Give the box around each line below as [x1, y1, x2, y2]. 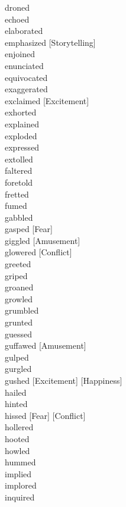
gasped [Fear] [5, 223, 53, 235]
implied [5, 467, 32, 480]
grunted [5, 316, 33, 328]
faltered [5, 164, 33, 177]
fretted [5, 187, 29, 200]
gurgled [5, 362, 32, 375]
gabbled [5, 211, 33, 223]
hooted [5, 432, 30, 445]
